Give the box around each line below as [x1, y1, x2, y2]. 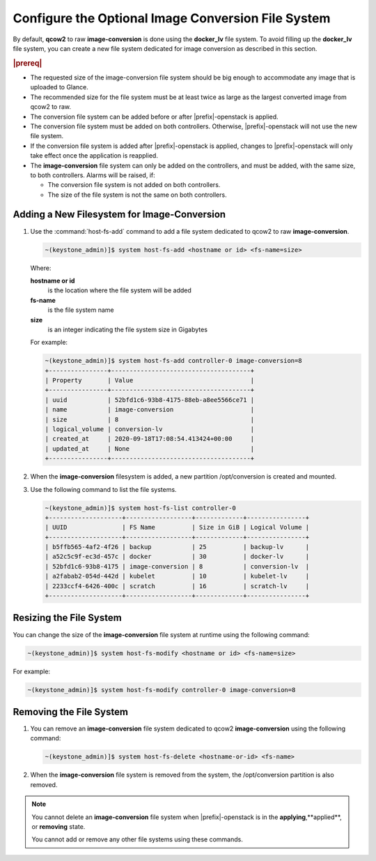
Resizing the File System [13, 612, 122, 624]
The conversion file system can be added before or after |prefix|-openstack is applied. [30, 112, 279, 121]
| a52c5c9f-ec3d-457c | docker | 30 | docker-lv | [45, 553, 310, 561]
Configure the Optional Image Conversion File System [13, 10, 331, 26]
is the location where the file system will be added [47, 286, 191, 294]
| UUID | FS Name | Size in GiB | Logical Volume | [45, 523, 310, 532]
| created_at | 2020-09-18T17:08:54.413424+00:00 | [45, 435, 255, 443]
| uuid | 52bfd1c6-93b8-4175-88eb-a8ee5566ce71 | [45, 396, 255, 404]
